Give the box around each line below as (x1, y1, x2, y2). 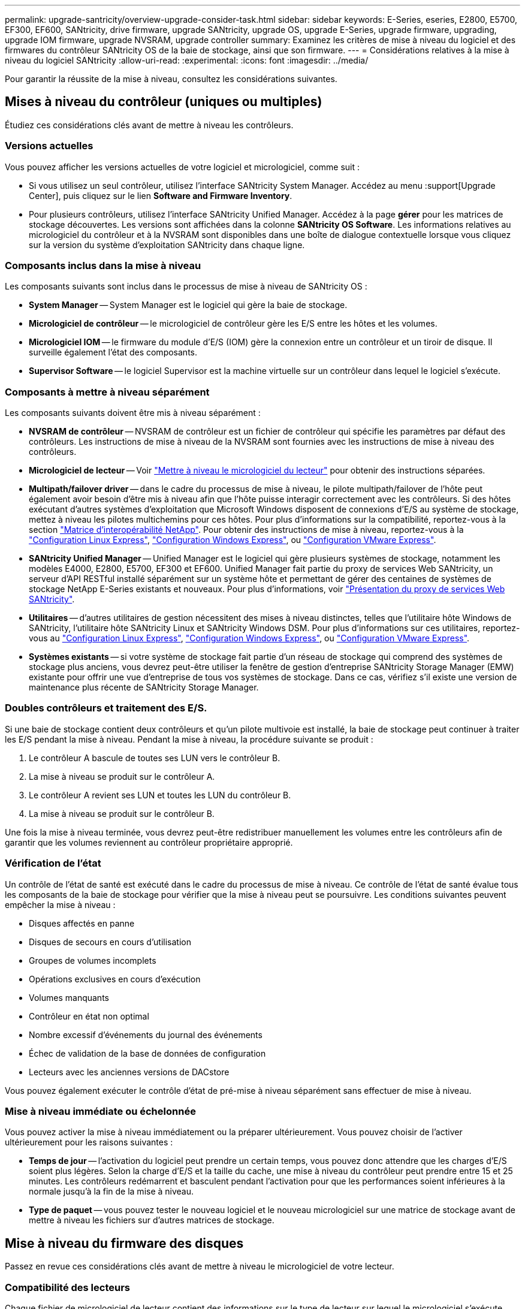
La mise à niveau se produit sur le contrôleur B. (29, 808, 215, 819)
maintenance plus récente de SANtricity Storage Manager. (29, 682, 259, 693)
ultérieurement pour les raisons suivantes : (5, 1137, 173, 1148)
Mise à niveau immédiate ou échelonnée (5, 1105, 196, 1117)
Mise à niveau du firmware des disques (5, 1235, 244, 1251)
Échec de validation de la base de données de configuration (29, 1048, 266, 1058)
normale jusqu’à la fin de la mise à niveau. (29, 1186, 194, 1197)
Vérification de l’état (5, 857, 101, 870)
